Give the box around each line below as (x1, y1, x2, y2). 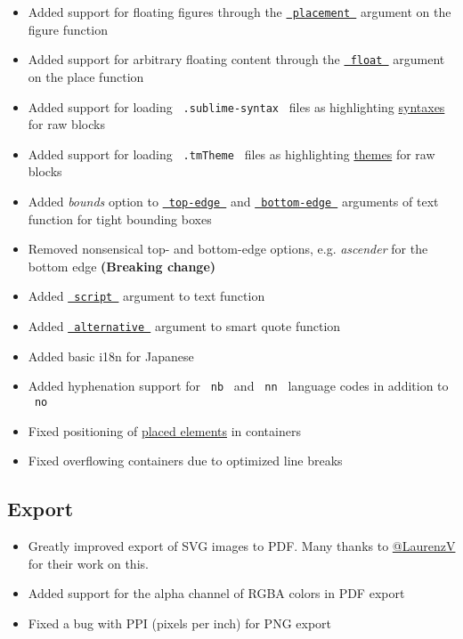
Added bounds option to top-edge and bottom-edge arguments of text (28, 192, 439, 210)
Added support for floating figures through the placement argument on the (28, 3, 451, 20)
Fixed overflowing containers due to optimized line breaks (28, 451, 343, 470)
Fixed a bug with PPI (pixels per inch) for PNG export (28, 613, 332, 632)
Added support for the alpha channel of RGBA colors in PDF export (28, 584, 405, 603)
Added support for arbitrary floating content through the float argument (28, 50, 445, 69)
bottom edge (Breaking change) (28, 256, 216, 275)
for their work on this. (28, 554, 149, 572)
